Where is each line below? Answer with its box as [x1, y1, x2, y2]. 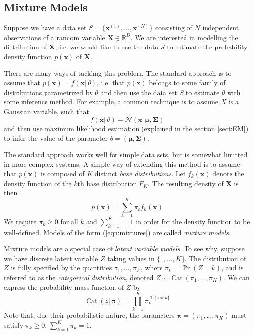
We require [4, 216, 37, 226]
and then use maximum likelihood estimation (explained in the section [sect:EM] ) [4, 123, 249, 133]
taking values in [107, 253, 155, 263]
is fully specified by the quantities [11, 263, 112, 273]
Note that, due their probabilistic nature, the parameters [4, 310, 175, 320]
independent [202, 23, 239, 33]
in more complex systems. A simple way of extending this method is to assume [4, 159, 240, 169]
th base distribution [77, 178, 137, 188]
